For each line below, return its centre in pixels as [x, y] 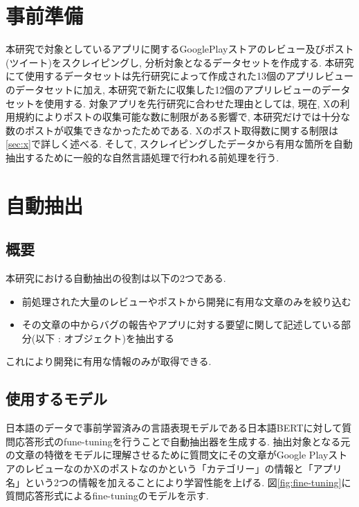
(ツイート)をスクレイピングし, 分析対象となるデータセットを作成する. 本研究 [180, 62]
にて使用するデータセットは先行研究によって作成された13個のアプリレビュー [179, 76]
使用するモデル [56, 399]
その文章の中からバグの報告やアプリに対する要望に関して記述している [181, 324]
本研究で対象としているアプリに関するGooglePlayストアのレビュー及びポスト [180, 49]
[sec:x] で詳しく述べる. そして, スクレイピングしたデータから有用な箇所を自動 [179, 144]
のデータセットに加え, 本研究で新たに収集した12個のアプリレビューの [164, 89]
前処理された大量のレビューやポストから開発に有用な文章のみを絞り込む [186, 301]
